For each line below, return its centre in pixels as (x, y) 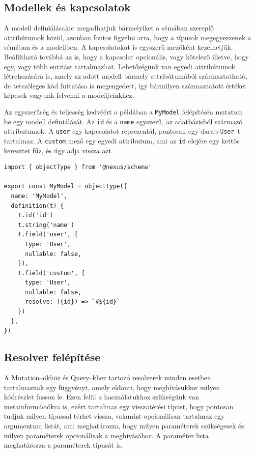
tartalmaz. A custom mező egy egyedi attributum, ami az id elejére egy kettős (122, 140)
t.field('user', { (48, 235)
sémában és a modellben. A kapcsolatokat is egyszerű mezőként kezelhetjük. (119, 47)
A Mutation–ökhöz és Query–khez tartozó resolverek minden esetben (108, 378)
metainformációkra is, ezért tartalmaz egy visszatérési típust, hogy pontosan (119, 406)
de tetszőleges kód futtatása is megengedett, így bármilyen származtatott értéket (125, 85)
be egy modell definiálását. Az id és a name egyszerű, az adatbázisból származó (123, 121)
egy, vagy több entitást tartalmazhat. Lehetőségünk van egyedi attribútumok (120, 66)
